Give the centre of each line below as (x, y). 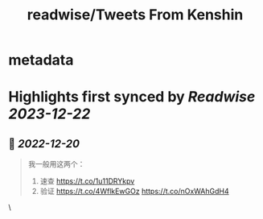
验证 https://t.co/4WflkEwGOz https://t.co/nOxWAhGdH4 (134, 192)
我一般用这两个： (56, 164)
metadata (41, 60)
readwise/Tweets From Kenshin (135, 15)
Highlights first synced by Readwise (132, 97)
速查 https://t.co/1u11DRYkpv (87, 181)
